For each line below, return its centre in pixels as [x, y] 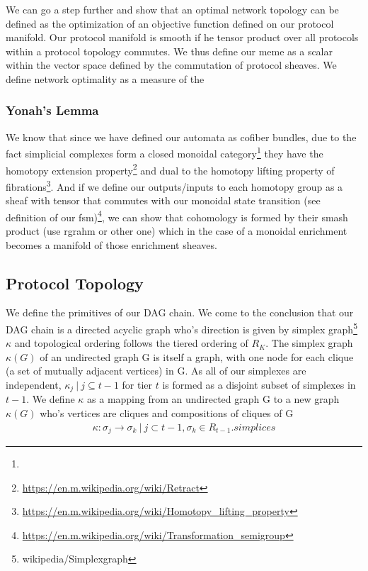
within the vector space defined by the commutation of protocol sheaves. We [171, 65]
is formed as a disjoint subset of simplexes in [259, 384]
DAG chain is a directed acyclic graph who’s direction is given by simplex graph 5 [182, 328]
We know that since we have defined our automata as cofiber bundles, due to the [181, 137]
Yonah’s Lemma [52, 110]
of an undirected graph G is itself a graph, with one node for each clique [197, 356]
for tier [137, 384]
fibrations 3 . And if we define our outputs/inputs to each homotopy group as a [174, 185]
